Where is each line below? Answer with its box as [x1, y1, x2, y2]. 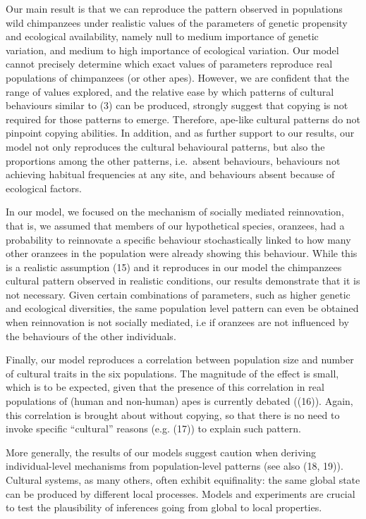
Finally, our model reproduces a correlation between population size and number [6, 352, 354, 367]
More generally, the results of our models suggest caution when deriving [6, 444, 317, 459]
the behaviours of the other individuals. [6, 328, 176, 343]
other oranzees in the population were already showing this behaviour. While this [6, 246, 358, 261]
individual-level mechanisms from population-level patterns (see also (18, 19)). [6, 458, 343, 473]
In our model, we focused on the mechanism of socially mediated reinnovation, [6, 204, 344, 219]
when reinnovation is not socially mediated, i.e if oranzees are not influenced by [6, 315, 349, 330]
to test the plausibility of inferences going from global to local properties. [6, 500, 322, 515]
